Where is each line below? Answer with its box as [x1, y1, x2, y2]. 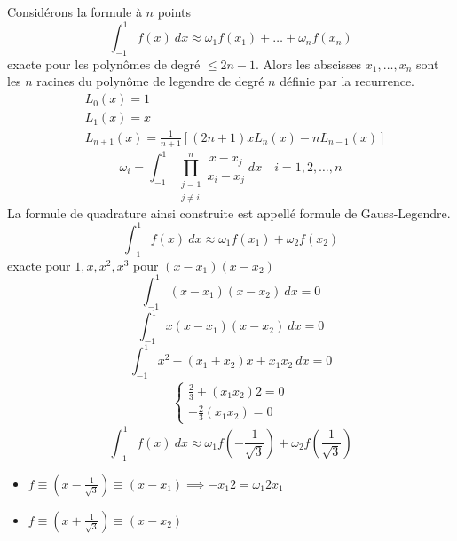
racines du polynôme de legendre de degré [36, 72, 264, 90]
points [157, 3, 192, 20]
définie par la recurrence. [280, 72, 415, 90]
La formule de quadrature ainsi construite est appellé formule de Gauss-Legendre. [7, 203, 451, 222]
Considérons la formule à [7, 3, 142, 20]
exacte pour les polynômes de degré [7, 54, 201, 73]
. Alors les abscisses [256, 54, 362, 73]
